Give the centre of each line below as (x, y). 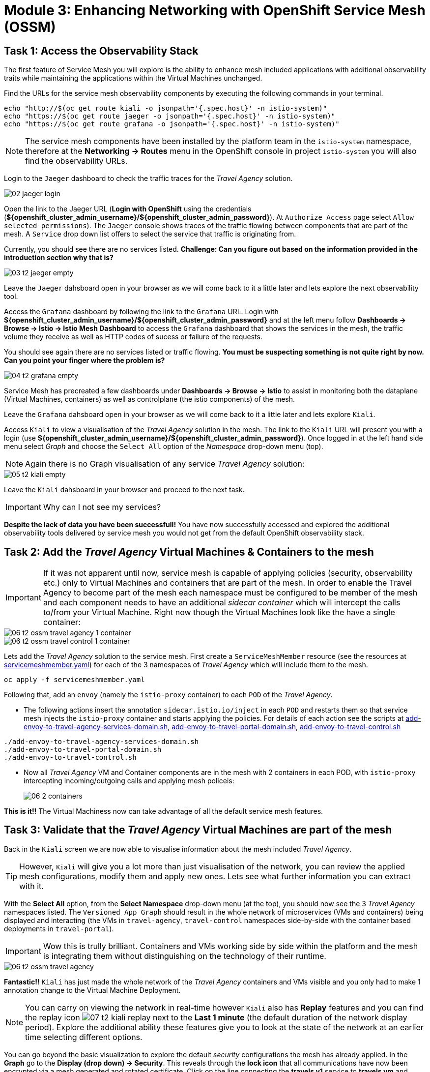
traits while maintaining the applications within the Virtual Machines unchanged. (133, 78)
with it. (31, 886)
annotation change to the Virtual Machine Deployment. (92, 990)
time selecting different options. (84, 1037)
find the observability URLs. (76, 161)
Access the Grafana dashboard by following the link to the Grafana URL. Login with (141, 312)
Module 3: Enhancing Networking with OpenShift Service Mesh (215, 10)
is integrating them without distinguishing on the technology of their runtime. (185, 956)
